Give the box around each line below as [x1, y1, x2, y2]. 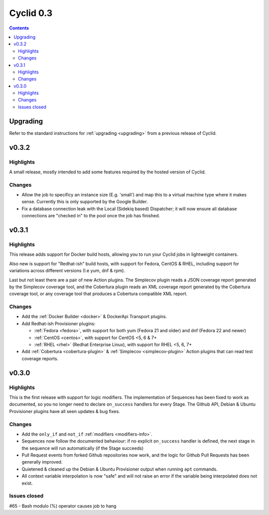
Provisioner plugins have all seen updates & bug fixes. [9, 408, 121, 414]
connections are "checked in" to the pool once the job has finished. [21, 213, 160, 219]
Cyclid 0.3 [9, 7, 53, 18]
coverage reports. [21, 355, 59, 362]
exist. [21, 480, 33, 486]
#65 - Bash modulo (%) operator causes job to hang [9, 503, 117, 509]
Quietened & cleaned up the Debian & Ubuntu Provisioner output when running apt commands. [21, 466, 218, 472]
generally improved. [21, 459, 63, 465]
